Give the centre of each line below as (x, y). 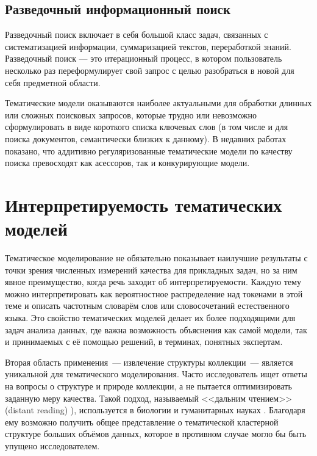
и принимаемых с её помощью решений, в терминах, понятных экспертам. (144, 342)
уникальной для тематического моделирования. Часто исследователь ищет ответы (156, 374)
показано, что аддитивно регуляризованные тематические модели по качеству (149, 150)
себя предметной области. (53, 82)
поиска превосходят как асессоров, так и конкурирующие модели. (127, 163)
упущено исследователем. (52, 445)
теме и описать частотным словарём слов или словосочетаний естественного (147, 306)
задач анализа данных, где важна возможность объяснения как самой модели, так (156, 329)
